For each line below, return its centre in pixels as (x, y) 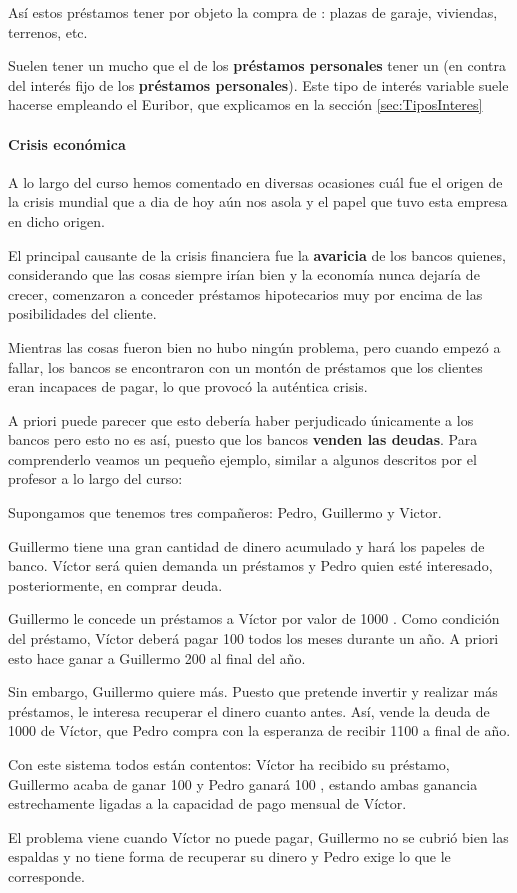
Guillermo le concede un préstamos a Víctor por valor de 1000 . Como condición (254, 618)
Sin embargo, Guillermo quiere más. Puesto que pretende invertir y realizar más (253, 691)
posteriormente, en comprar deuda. (115, 584)
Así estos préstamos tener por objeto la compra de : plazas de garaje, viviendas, (253, 12)
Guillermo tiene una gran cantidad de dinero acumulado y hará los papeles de (246, 545)
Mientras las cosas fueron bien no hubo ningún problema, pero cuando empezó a (254, 346)
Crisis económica (67, 143)
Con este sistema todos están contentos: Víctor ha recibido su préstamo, (229, 764)
